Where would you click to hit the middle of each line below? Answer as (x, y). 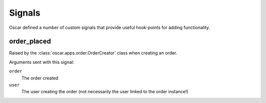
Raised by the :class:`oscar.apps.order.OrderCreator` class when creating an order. (93, 53)
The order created (40, 78)
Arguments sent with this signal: (42, 62)
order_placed (30, 41)
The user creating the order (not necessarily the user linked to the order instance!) (105, 92)
